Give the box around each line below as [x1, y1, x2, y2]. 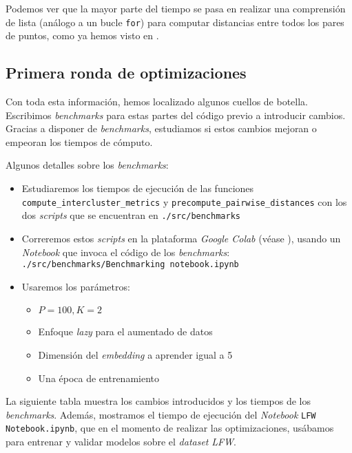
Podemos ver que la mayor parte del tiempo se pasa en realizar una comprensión [6, 1, 346, 15]
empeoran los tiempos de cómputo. [6, 134, 153, 149]
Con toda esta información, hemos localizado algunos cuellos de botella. [6, 94, 309, 109]
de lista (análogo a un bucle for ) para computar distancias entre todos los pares [6, 14, 344, 29]
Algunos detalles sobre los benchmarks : [6, 158, 169, 172]
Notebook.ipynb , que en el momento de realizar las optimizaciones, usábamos [6, 421, 334, 435]
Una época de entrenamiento [38, 370, 160, 385]
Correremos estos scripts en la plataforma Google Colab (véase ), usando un [21, 231, 341, 245]
